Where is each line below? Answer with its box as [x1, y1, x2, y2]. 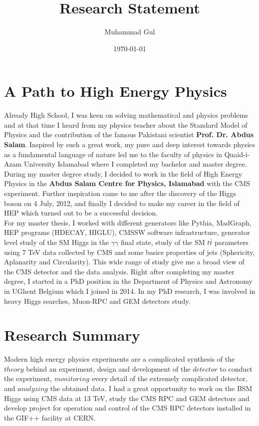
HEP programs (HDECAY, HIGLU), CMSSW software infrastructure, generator [4, 227, 250, 237]
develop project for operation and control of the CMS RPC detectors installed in [4, 403, 251, 413]
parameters [215, 236, 249, 247]
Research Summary [4, 325, 140, 345]
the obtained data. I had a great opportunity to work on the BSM [50, 383, 253, 394]
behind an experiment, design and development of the [26, 363, 191, 374]
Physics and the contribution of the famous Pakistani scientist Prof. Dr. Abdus [4, 129, 254, 140]
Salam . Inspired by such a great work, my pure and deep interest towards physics [4, 139, 256, 150]
